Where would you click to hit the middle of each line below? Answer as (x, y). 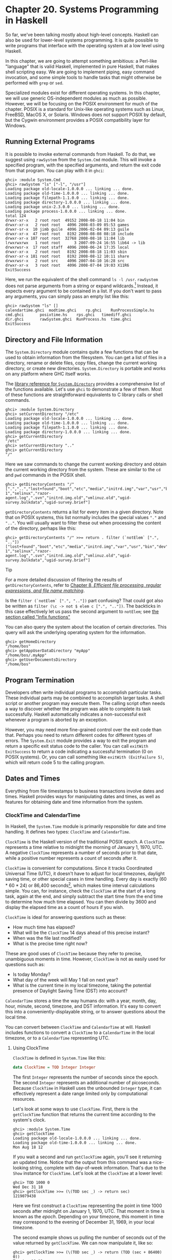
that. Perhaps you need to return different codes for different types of (79, 735)
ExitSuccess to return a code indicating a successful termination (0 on (79, 752)
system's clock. (29, 1120)
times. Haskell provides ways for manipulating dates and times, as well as (83, 796)
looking (20, 1168)
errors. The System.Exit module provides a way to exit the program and (81, 740)
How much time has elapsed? (44, 927)
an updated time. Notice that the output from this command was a (82, 1162)
